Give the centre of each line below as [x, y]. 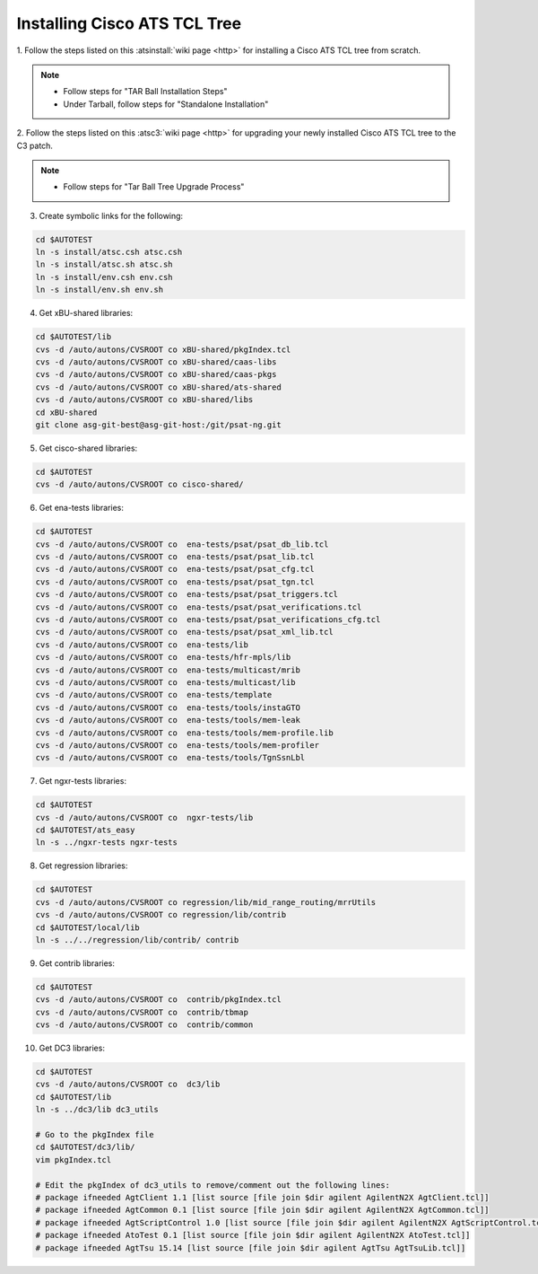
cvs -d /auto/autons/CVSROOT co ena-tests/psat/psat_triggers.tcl [187, 594]
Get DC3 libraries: [72, 1048]
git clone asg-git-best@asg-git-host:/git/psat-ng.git [158, 425]
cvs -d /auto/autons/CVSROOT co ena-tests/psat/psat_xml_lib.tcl [184, 632]
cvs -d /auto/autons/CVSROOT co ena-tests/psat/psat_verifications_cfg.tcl [208, 619]
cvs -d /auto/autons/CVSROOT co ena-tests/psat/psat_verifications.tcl [199, 607]
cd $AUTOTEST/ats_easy [85, 830]
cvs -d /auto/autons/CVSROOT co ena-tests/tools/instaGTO [168, 707]
